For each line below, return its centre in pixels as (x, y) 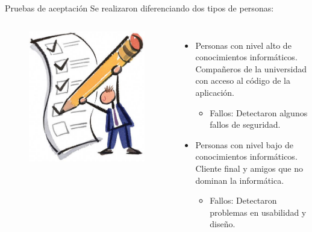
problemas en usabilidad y (258, 212)
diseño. (223, 224)
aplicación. (215, 92)
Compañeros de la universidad (251, 68)
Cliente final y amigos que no (249, 168)
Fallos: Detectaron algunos (259, 112)
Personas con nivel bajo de (244, 144)
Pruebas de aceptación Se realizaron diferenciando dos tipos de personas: (139, 8)
